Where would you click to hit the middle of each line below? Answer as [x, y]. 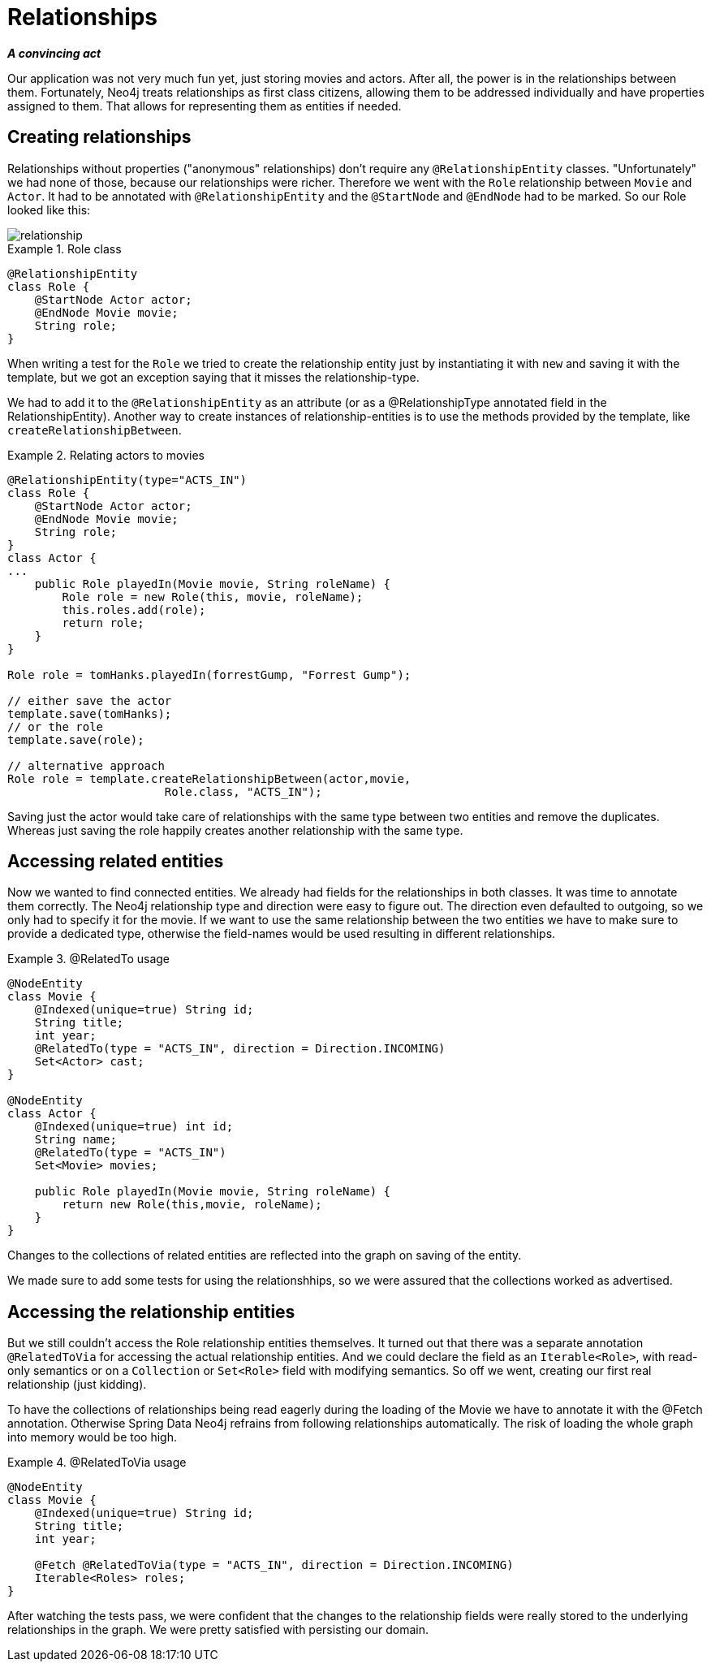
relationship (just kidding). [77, 1385]
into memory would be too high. [93, 1437]
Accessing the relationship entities [151, 1311]
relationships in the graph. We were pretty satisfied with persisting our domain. [218, 1630]
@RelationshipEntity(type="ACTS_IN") [127, 480]
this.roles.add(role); [134, 609]
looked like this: [49, 210]
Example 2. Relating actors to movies [106, 455]
